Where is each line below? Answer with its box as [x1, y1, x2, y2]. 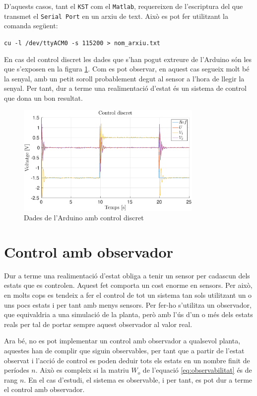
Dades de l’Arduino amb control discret [24, 212, 144, 223]
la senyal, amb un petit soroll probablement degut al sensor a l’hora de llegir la [4, 73, 245, 83]
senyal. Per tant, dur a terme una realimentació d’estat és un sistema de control [4, 83, 247, 93]
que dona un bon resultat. [4, 92, 83, 103]
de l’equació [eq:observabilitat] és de [142, 365, 252, 375]
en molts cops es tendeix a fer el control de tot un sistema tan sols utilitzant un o [4, 290, 252, 300]
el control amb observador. [4, 384, 85, 395]
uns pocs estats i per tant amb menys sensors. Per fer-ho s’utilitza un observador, [4, 299, 252, 310]
